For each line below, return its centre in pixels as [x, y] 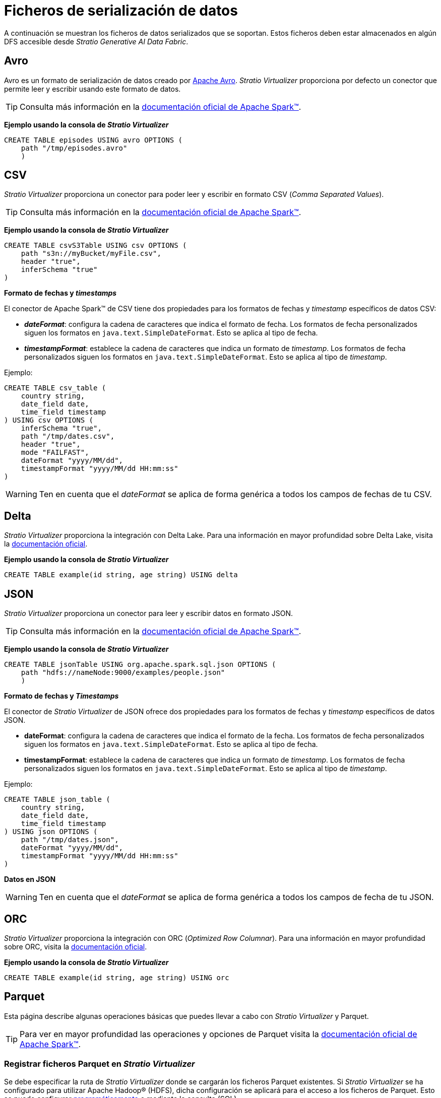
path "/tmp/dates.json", [70, 840]
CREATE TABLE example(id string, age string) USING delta [121, 575]
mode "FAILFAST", [55, 453]
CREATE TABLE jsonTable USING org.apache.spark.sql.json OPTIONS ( [140, 665]
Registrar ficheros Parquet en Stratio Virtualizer [100, 1064]
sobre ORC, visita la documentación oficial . [76, 946]
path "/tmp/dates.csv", [68, 436]
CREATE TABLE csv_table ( [55, 388]
